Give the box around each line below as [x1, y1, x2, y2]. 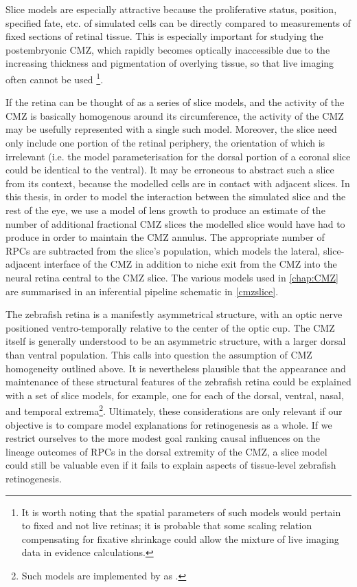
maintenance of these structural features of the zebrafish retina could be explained [5, 374, 352, 389]
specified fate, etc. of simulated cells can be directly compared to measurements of [5, 15, 351, 30]
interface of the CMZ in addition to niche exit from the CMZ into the [43, 257, 337, 271]
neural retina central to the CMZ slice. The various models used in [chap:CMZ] [5, 270, 339, 284]
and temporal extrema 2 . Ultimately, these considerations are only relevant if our [5, 402, 343, 418]
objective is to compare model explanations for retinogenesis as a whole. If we [5, 417, 332, 431]
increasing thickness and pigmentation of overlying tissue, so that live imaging [5, 56, 334, 70]
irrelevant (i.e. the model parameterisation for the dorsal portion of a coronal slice [5, 149, 351, 163]
